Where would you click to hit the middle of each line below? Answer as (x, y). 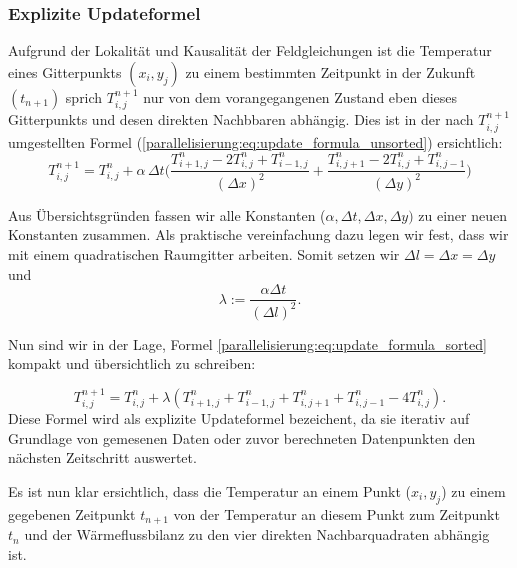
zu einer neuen (462, 214)
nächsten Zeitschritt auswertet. (102, 457)
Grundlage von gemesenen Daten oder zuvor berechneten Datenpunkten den (242, 437)
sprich (84, 96)
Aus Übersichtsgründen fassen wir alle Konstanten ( (167, 214)
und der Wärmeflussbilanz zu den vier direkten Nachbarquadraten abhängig (257, 534)
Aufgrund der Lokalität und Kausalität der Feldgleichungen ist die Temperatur (250, 50)
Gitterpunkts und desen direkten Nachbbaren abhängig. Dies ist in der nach (241, 119)
